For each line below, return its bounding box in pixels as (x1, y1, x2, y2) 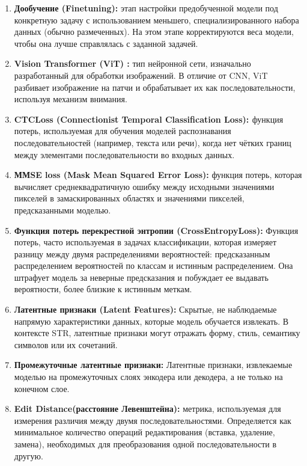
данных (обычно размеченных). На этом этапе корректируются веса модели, (14, 25, 294, 38)
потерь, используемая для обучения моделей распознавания (14, 124, 231, 137)
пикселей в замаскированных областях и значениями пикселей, (14, 192, 245, 204)
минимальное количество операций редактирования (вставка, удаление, (14, 426, 275, 438)
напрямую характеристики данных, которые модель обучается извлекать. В (14, 314, 289, 327)
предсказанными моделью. (14, 203, 111, 216)
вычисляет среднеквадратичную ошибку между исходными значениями (14, 180, 275, 192)
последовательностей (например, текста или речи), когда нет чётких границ (14, 136, 291, 149)
